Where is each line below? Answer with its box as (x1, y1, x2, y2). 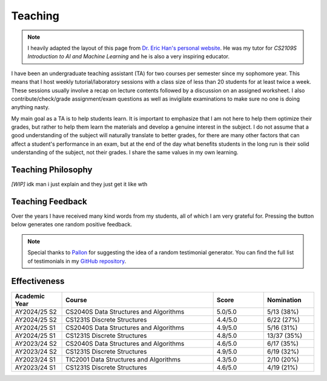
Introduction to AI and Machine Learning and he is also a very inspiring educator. (27, 53, 230, 60)
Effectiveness (11, 276, 65, 286)
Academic (15, 292, 45, 300)
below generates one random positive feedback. (11, 221, 133, 228)
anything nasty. (11, 104, 50, 111)
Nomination (267, 295, 302, 304)
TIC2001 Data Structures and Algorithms (65, 355, 181, 363)
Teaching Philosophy (11, 164, 93, 175)
